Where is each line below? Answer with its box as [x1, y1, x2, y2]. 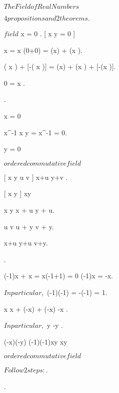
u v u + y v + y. [4, 221, 54, 231]
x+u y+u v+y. [4, 238, 48, 248]
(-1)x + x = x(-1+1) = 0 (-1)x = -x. [4, 270, 113, 281]
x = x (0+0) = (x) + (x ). [4, 45, 82, 55]
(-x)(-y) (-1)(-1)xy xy [4, 336, 67, 346]
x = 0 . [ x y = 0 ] [20, 28, 75, 38]
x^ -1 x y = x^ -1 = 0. [4, 127, 67, 137]
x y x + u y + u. [4, 204, 55, 215]
